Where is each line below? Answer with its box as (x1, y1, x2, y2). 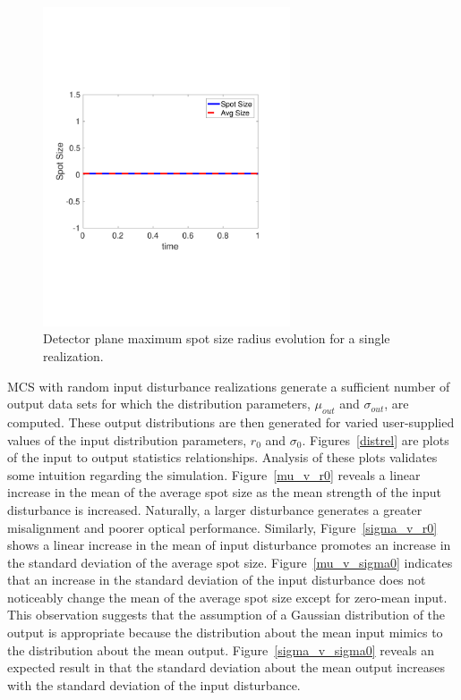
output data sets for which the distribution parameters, (7, 394, 311, 413)
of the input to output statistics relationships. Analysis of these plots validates (7, 448, 438, 467)
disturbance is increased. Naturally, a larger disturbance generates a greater (7, 500, 423, 519)
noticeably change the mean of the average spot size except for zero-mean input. (7, 587, 448, 606)
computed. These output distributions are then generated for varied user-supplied (7, 412, 455, 431)
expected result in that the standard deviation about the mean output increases (7, 658, 445, 677)
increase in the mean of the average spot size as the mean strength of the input (7, 483, 442, 502)
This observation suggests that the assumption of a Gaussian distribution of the (7, 605, 446, 624)
